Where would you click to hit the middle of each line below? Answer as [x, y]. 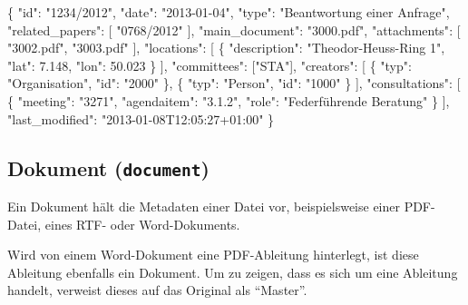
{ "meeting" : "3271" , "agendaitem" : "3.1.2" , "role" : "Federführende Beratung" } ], [229, 100]
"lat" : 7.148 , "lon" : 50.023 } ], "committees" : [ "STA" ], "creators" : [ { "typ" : [210, 65]
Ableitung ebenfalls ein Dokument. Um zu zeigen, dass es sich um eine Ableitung [233, 272]
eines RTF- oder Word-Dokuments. [142, 224]
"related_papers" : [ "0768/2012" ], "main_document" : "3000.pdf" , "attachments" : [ [234, 30]
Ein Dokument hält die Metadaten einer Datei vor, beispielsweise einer [204, 206]
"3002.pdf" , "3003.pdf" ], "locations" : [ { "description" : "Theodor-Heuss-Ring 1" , [226, 48]
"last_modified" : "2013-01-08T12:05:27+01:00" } [141, 118]
